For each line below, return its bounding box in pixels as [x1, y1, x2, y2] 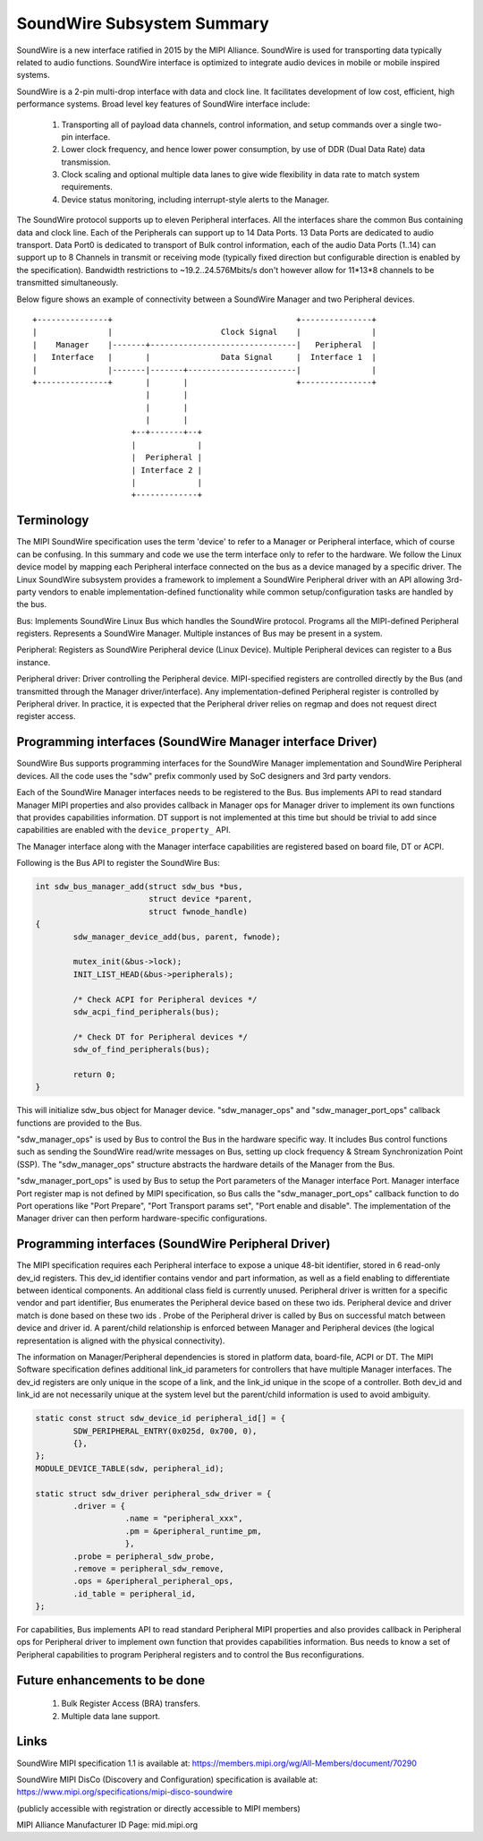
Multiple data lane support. [61, 1710, 161, 1721]
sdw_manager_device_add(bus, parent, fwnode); [72, 931, 281, 942]
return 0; [72, 1069, 116, 1079]
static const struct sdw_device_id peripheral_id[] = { [35, 1413, 286, 1424]
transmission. [61, 157, 111, 167]
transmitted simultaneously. [16, 278, 119, 288]
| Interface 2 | [131, 465, 203, 475]
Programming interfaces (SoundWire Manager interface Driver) [16, 734, 377, 749]
